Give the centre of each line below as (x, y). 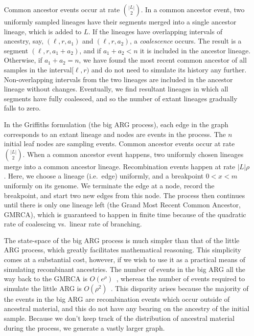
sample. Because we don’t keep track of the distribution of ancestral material (119, 318)
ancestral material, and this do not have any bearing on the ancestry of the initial (127, 308)
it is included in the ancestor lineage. (195, 50)
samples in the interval (38, 69)
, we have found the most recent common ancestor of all (163, 60)
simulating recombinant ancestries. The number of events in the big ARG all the (125, 269)
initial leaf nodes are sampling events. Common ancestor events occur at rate (119, 144)
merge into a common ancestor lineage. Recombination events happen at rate (120, 166)
